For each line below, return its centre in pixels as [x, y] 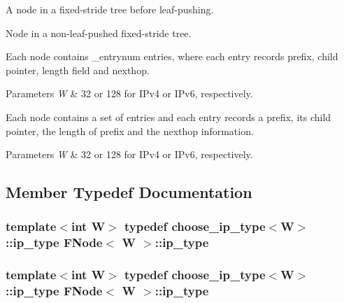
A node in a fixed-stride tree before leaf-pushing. [110, 9]
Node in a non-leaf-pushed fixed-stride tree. [99, 33]
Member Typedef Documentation [129, 192]
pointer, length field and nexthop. [78, 70]
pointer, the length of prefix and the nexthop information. [130, 131]
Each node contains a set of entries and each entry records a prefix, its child [169, 117]
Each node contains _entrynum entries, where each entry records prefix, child [172, 56]
